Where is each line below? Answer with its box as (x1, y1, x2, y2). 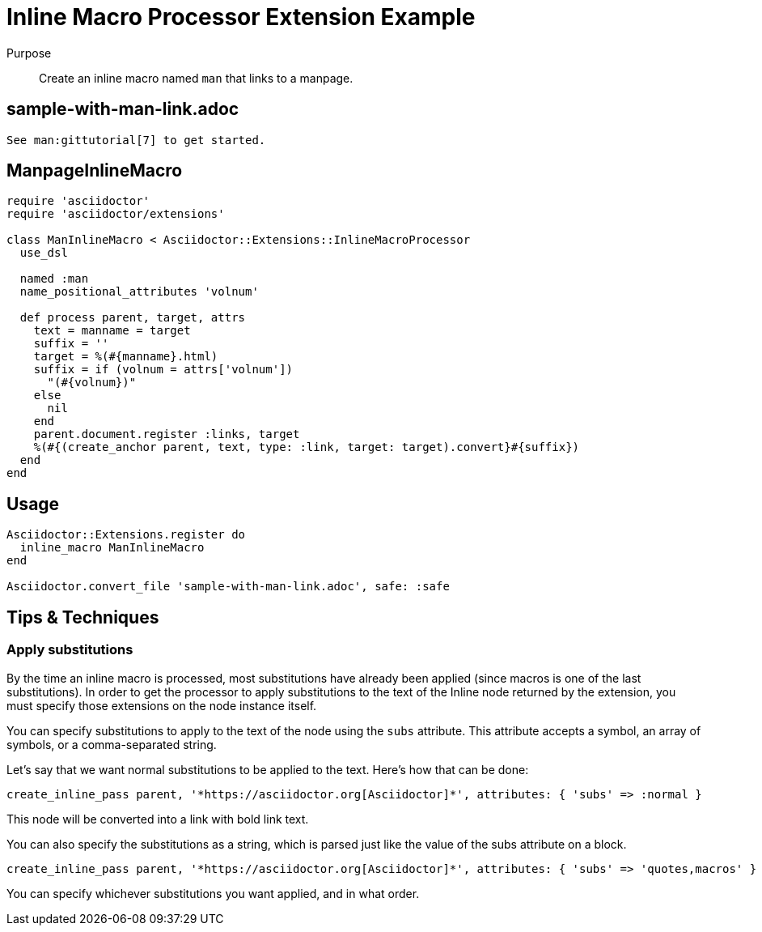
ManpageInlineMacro (6, 160, 183, 181)
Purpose (6, 45, 52, 60)
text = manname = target (33, 324, 191, 338)
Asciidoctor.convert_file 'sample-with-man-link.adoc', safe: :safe (6, 580, 450, 594)
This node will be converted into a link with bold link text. (6, 811, 309, 826)
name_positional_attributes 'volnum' (19, 285, 259, 299)
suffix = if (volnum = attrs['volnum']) (33, 363, 294, 377)
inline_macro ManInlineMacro (19, 541, 205, 555)
